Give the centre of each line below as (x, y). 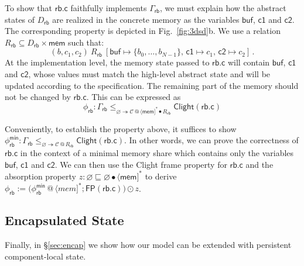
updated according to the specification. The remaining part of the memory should (152, 85)
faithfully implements (109, 8)
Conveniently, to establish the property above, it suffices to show (121, 128)
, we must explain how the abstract (223, 8)
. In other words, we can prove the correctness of (211, 140)
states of (20, 19)
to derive (161, 176)
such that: (86, 42)
